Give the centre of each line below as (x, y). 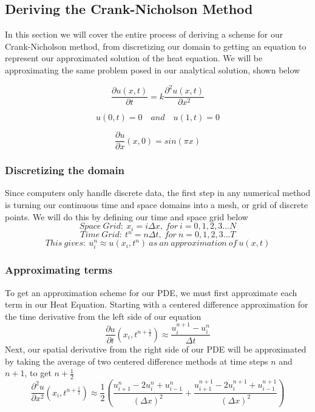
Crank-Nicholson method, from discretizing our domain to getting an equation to (156, 46)
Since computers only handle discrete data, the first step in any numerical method (158, 193)
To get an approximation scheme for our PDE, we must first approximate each (151, 292)
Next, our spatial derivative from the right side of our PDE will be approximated (156, 349)
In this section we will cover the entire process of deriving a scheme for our (144, 34)
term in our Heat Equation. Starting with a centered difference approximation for (157, 304)
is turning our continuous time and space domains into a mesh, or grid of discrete (157, 205)
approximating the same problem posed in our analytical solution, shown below (153, 69)
